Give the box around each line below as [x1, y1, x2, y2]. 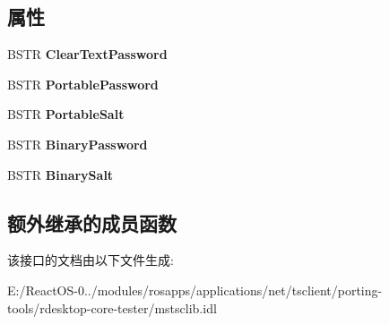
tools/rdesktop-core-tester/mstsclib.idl [7, 298, 217, 317]
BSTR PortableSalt [7, 105, 125, 124]
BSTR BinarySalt [7, 165, 114, 183]
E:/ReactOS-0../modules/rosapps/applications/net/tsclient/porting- [7, 280, 383, 299]
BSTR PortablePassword [7, 74, 159, 93]
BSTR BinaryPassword [7, 134, 148, 153]
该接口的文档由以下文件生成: [7, 251, 174, 269]
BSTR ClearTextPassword [7, 45, 168, 64]
